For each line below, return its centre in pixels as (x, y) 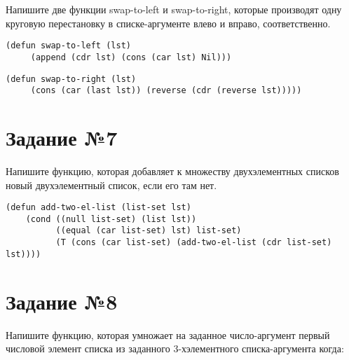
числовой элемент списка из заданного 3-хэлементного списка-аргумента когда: (175, 348)
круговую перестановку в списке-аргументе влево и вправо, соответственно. (168, 23)
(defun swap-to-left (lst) (68, 46)
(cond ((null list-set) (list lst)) (111, 219)
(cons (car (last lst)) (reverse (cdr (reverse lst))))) (166, 91)
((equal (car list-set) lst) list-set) (149, 231)
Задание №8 (62, 301)
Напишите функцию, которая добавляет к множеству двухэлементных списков (172, 171)
